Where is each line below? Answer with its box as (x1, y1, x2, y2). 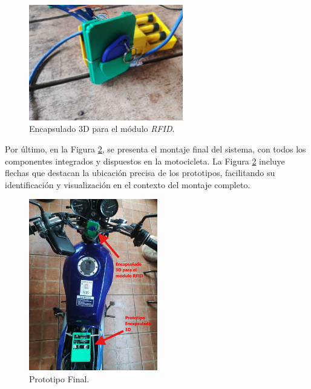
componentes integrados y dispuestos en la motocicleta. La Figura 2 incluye (5, 154, 285, 167)
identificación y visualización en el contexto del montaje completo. (5, 178, 250, 191)
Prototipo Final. (29, 372, 90, 385)
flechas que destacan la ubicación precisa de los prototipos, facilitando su (5, 166, 275, 179)
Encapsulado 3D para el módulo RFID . (29, 122, 175, 135)
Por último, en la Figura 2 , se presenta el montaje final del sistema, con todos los (5, 142, 306, 155)
